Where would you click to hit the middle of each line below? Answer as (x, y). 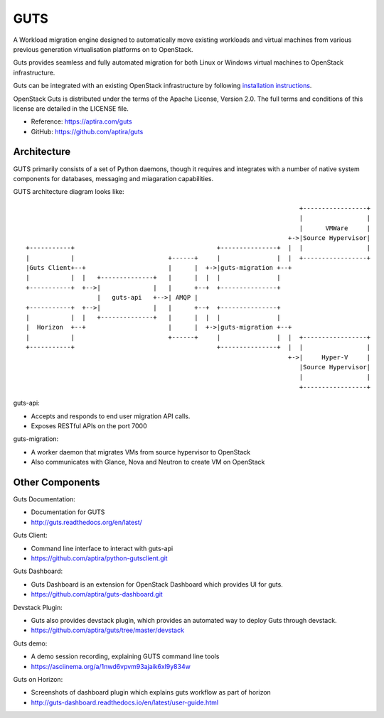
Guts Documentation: (44, 499)
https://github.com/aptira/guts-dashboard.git (97, 594)
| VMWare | (335, 228)
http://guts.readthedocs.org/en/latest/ (86, 522)
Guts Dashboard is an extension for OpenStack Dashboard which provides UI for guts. (157, 584)
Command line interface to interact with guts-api (102, 548)
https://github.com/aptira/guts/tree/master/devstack (108, 630)
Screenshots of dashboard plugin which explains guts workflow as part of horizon (151, 692)
